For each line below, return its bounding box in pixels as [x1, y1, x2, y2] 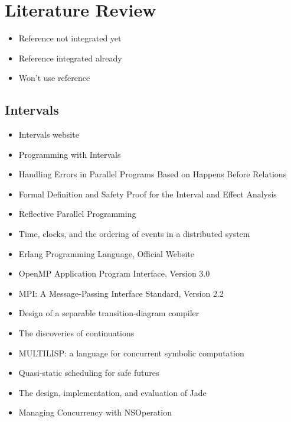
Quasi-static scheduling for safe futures [18, 366, 159, 379]
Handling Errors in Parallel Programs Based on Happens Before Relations [18, 168, 287, 180]
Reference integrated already [18, 51, 122, 64]
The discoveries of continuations [18, 327, 135, 339]
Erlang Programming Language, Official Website [18, 247, 194, 259]
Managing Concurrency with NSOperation [18, 406, 172, 418]
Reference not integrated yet [18, 32, 122, 44]
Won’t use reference [18, 72, 90, 84]
